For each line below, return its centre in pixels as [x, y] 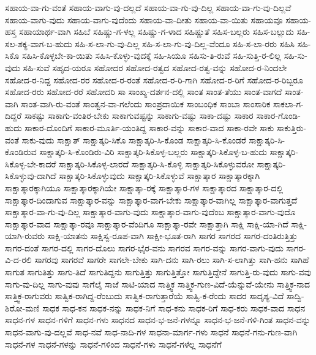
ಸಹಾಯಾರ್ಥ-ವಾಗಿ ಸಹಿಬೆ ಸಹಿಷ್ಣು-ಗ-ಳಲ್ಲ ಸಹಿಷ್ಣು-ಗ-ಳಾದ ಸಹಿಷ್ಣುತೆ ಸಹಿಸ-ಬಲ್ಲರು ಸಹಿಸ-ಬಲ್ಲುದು [156, 32]
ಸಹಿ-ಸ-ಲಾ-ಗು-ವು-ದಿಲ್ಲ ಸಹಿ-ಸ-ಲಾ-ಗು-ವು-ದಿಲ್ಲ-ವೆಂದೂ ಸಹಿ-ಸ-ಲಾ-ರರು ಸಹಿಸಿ [185, 43]
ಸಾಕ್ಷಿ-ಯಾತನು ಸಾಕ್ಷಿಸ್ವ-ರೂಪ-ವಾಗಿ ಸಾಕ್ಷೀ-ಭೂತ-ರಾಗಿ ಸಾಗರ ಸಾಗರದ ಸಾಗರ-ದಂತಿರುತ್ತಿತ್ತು [172, 236]
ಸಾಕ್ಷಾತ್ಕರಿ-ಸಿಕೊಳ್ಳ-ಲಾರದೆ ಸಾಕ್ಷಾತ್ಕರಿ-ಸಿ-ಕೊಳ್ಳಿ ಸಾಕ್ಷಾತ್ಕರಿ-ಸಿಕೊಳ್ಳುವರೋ [157, 163]
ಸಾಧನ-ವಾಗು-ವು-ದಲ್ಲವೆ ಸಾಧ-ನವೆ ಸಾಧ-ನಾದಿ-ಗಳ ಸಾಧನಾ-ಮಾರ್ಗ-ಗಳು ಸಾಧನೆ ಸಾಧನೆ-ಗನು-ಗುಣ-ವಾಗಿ [151, 332]
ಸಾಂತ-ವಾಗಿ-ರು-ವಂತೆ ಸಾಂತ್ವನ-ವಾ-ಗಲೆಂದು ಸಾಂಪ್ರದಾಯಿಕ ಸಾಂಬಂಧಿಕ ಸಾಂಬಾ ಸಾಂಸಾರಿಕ [146, 103]
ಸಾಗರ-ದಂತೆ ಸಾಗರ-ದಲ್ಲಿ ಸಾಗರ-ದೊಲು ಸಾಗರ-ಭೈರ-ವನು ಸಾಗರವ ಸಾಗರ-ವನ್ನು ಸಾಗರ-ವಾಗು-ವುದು [144, 247]
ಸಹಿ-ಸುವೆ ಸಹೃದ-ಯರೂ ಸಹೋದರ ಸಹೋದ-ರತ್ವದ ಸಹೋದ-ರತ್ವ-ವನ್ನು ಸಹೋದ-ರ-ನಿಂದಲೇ [155, 67]
